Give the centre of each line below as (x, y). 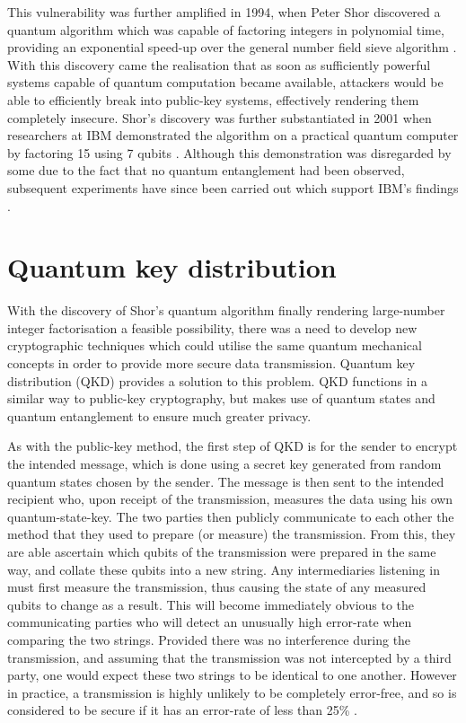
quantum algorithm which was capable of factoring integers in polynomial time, (226, 29)
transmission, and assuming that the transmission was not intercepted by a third (229, 657)
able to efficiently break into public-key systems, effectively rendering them (213, 99)
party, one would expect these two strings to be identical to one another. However (232, 675)
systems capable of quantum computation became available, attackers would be (225, 82)
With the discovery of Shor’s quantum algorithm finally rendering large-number (226, 310)
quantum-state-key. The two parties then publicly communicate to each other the (231, 516)
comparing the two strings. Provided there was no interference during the (209, 639)
